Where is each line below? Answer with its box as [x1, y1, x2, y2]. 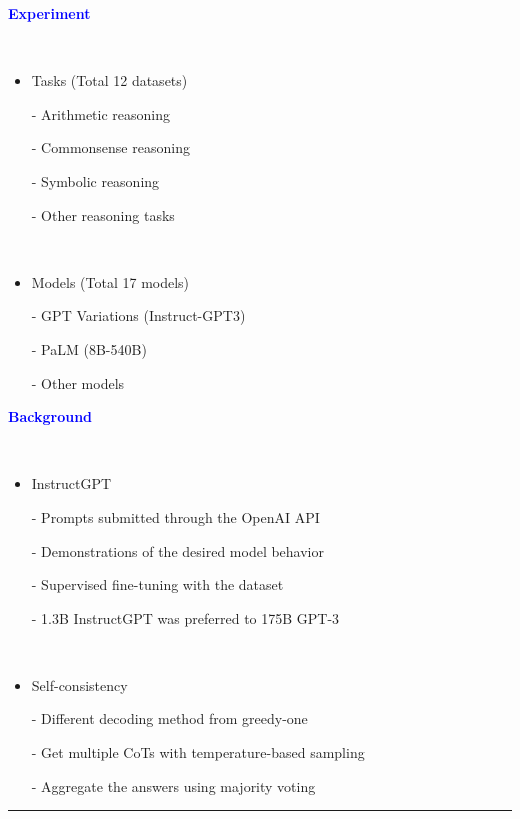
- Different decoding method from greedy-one [31, 708, 308, 729]
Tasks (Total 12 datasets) [31, 70, 188, 91]
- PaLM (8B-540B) [31, 338, 147, 359]
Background [8, 406, 93, 427]
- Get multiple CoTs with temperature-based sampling [31, 742, 365, 763]
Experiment [8, 3, 91, 23]
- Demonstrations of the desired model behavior [31, 540, 325, 561]
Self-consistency [31, 674, 128, 695]
